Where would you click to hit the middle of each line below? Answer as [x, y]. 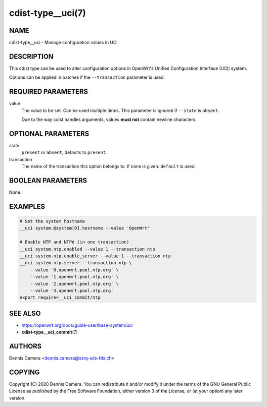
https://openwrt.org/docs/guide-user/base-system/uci [77, 325]
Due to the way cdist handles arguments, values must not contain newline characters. [109, 119]
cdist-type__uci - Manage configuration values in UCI [64, 43]
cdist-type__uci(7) [47, 13]
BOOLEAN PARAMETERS [48, 180]
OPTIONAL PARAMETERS [49, 134]
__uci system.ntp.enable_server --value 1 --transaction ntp [95, 256]
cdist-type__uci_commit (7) [50, 332]
